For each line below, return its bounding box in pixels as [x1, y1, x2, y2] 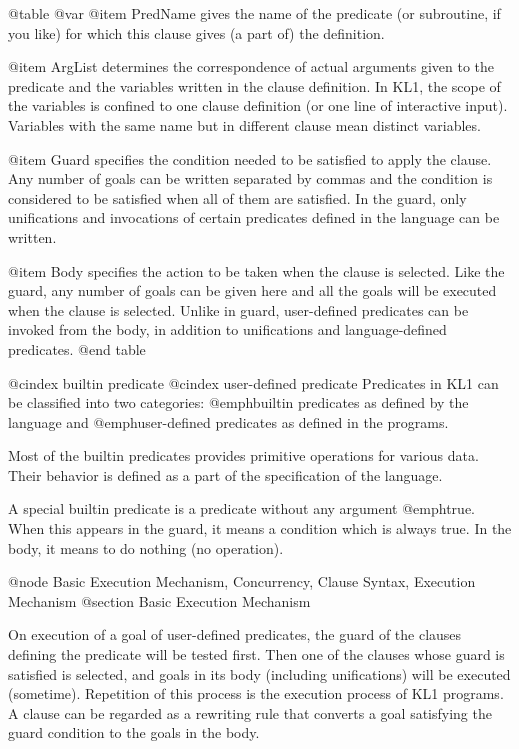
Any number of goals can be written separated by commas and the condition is [8, 168, 493, 189]
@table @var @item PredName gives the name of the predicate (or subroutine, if [8, 3, 501, 23]
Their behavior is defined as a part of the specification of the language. [8, 464, 443, 485]
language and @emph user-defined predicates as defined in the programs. [8, 411, 449, 432]
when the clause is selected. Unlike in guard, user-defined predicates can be [8, 299, 469, 320]
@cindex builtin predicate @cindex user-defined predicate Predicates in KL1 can [8, 372, 499, 393]
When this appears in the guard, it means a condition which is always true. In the [8, 518, 512, 539]
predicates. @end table [8, 338, 146, 359]
